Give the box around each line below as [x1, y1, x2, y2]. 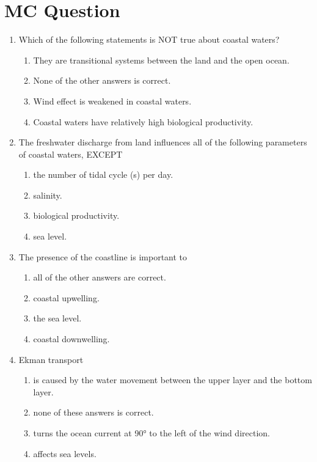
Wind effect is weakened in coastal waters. [33, 94, 192, 107]
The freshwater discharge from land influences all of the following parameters [18, 136, 307, 148]
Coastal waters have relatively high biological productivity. [33, 115, 253, 128]
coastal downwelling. [33, 332, 110, 345]
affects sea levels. [33, 447, 97, 460]
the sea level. [33, 312, 82, 324]
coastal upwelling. [33, 291, 100, 304]
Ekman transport [18, 353, 84, 365]
